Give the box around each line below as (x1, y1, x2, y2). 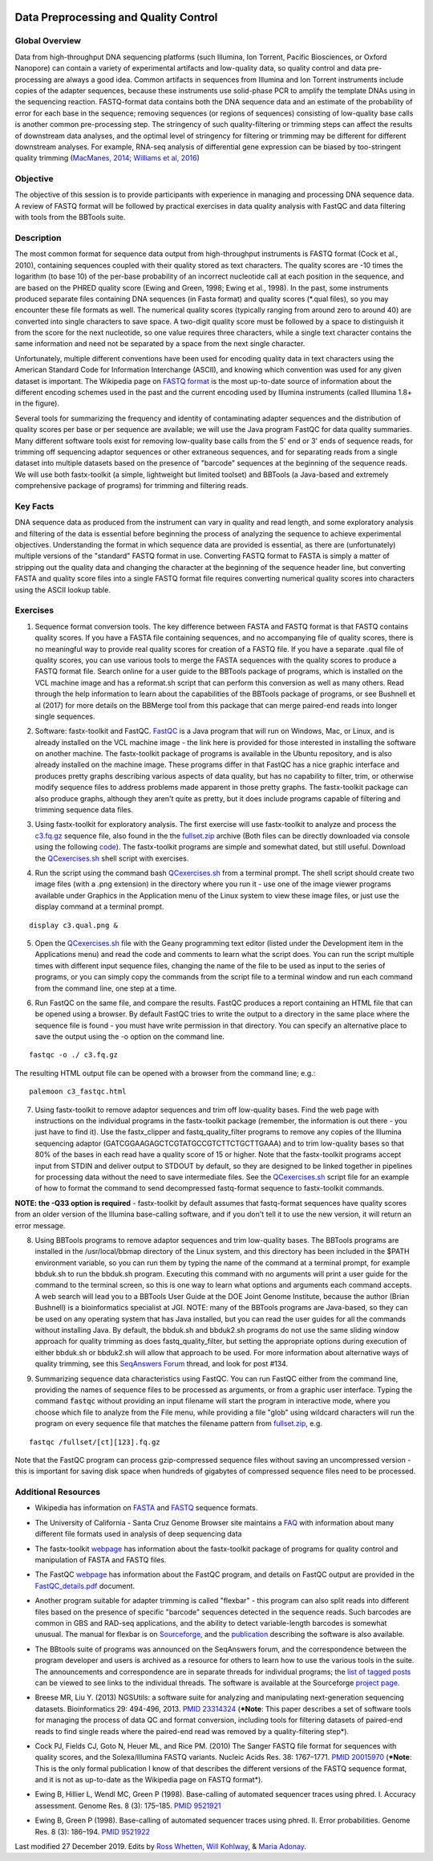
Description (14, 232, 62, 243)
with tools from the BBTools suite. (14, 213, 126, 222)
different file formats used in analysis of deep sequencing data (34, 1529, 242, 1539)
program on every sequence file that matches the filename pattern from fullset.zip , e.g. (34, 1419, 322, 1428)
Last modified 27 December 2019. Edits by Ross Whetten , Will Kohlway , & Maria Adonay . (14, 1842, 306, 1851)
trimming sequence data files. (34, 805, 134, 815)
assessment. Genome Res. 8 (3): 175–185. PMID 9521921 (34, 1801, 221, 1810)
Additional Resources (14, 1486, 100, 1497)
